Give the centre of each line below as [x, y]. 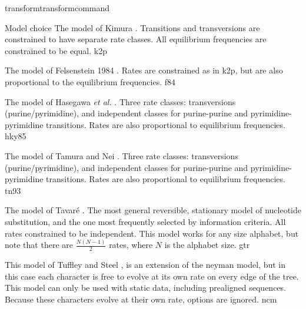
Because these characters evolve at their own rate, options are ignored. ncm [141, 299]
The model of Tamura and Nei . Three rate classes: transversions [122, 155]
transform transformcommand [57, 8]
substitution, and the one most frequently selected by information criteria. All [145, 221]
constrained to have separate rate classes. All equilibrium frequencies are [136, 39]
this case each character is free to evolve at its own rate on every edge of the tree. [152, 276]
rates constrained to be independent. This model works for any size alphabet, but [152, 233]
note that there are [39, 245]
